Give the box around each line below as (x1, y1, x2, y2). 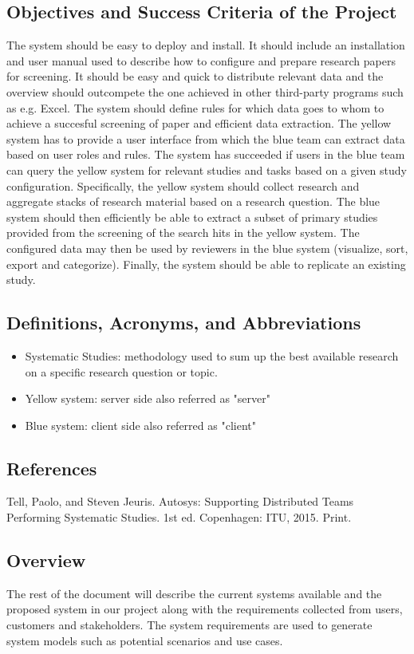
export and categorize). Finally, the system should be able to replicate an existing (6, 255, 406, 272)
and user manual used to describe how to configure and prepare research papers (6, 52, 396, 69)
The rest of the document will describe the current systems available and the (6, 585, 382, 601)
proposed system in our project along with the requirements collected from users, (6, 601, 403, 617)
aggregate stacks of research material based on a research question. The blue (6, 193, 380, 210)
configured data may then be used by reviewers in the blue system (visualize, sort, (6, 239, 408, 256)
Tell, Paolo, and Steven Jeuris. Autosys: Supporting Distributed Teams (6, 493, 354, 510)
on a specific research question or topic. (25, 363, 218, 380)
